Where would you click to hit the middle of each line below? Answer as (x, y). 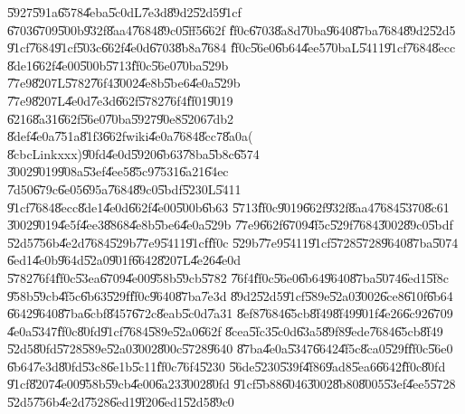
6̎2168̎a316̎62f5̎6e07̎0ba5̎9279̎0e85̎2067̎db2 (121, 118)
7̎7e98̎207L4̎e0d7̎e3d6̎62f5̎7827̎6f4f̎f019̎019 (120, 100)
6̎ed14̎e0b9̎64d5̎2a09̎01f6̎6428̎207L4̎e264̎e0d (124, 260)
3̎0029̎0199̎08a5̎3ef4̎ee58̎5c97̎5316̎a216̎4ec (118, 171)
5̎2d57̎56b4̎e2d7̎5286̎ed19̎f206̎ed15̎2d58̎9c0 (121, 402)
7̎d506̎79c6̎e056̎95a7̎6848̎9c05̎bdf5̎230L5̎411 (124, 188)
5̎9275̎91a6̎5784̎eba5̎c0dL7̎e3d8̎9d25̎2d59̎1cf (124, 12)
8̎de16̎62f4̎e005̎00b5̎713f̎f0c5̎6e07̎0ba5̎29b (118, 65)
